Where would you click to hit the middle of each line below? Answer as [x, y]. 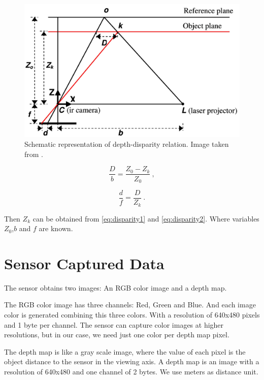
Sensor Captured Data [84, 263]
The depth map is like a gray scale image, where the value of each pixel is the [125, 351]
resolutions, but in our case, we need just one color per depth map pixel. [117, 335]
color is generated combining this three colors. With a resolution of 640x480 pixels [132, 314]
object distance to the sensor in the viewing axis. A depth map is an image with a [132, 361]
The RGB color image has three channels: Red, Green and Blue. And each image [130, 305]
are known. [56, 228]
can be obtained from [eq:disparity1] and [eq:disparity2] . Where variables [146, 218]
